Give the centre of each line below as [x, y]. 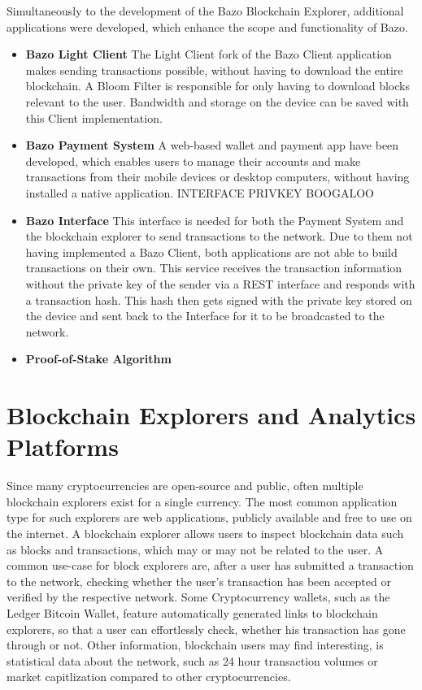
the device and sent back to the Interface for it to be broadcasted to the [205, 316]
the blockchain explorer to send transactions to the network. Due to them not [219, 236]
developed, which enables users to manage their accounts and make [193, 161]
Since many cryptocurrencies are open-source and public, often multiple [185, 486]
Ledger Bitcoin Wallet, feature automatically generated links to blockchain [192, 612]
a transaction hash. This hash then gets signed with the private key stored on [219, 299]
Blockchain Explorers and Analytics [211, 415]
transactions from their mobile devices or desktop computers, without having [218, 177]
